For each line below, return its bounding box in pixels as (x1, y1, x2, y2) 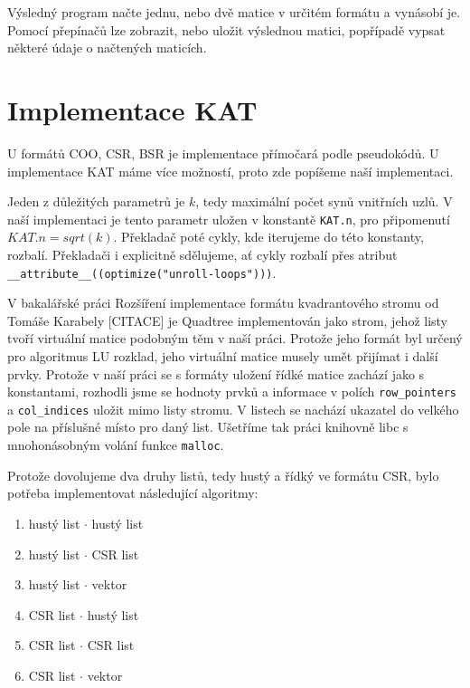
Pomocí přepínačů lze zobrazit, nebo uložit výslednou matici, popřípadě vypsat (7, 20, 446, 39)
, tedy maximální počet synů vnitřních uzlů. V (195, 192, 453, 211)
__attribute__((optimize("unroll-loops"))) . (7, 263, 277, 282)
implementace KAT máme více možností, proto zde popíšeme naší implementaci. (7, 161, 454, 180)
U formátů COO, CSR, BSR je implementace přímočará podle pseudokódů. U (7, 143, 439, 162)
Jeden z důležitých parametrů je (7, 192, 185, 211)
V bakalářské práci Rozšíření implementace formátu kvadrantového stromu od (7, 293, 439, 312)
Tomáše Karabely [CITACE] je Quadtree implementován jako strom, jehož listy (7, 311, 448, 330)
